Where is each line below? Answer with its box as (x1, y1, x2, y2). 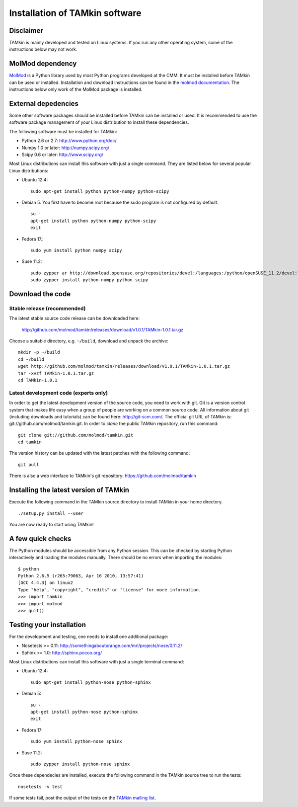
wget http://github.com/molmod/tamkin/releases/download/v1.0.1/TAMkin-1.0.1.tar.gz (18, 363, 230, 369)
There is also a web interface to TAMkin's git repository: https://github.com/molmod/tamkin (9, 473, 196, 479)
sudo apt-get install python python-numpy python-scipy (30, 188, 169, 194)
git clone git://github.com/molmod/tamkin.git (18, 432, 134, 438)
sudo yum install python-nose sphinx (30, 738, 123, 744)
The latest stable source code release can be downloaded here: (9, 316, 140, 322)
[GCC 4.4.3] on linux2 (18, 580, 74, 586)
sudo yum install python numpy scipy (30, 247, 123, 253)
